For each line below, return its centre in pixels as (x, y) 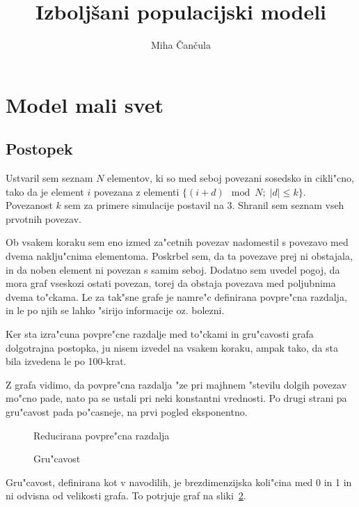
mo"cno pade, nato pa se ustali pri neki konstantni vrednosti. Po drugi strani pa (176, 398)
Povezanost (29, 205)
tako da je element (45, 191)
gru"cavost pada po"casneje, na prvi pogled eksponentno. (127, 412)
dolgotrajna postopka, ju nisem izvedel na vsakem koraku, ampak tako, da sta (172, 347)
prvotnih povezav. (43, 218)
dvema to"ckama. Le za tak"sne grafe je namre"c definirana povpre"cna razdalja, (176, 296)
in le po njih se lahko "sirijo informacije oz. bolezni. (115, 310)
